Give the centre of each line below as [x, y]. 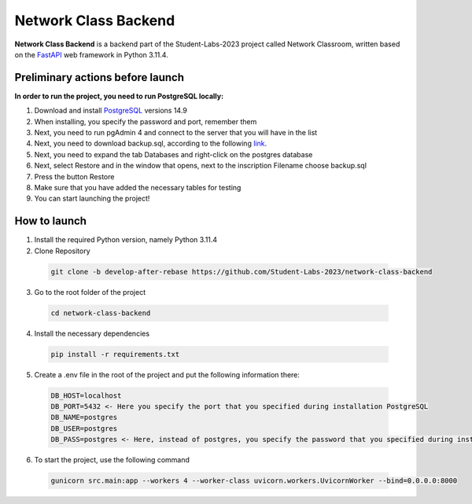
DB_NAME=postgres [84, 418]
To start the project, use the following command [112, 460]
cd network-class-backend [101, 313]
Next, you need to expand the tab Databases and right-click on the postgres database [173, 154]
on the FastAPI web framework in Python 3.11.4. [91, 54]
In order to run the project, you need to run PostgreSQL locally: [119, 96]
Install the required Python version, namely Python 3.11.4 [126, 240]
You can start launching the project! [92, 199]
